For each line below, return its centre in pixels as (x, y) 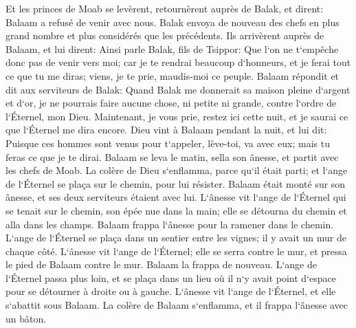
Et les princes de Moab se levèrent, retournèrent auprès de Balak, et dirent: (165, 8)
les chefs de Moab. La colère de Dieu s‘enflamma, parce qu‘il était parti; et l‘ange (177, 170)
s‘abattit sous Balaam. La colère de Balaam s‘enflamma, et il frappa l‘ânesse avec (177, 305)
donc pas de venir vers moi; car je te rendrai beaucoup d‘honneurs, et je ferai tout (178, 62)
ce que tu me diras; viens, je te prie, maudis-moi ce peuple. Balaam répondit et (173, 75)
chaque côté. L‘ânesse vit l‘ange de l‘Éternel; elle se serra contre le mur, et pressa (176, 251)
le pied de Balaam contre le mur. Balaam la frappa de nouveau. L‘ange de (161, 264)
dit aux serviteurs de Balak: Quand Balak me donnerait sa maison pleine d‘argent (178, 89)
